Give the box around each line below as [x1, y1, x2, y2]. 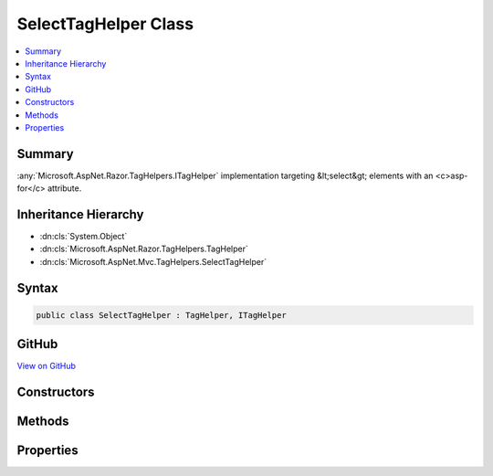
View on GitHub [16, 361, 77, 372]
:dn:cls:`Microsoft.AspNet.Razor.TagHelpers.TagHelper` [39, 243, 248, 255]
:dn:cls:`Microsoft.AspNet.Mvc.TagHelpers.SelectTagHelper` [39, 256, 267, 267]
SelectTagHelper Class [16, 14, 194, 34]
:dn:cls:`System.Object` [39, 231, 128, 242]
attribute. [47, 183, 82, 194]
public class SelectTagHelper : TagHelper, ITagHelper [36, 310, 287, 320]
